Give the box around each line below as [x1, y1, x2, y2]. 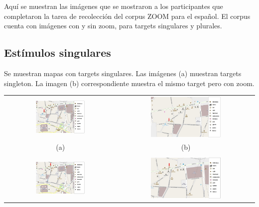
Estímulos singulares [4, 45, 111, 60]
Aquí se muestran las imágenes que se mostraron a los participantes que [4, 1, 223, 11]
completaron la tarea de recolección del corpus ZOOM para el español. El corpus [4, 10, 251, 21]
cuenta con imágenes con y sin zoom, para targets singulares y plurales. [4, 20, 222, 31]
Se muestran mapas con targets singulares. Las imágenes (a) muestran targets [4, 68, 242, 78]
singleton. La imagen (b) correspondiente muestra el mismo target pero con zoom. [4, 78, 255, 88]
